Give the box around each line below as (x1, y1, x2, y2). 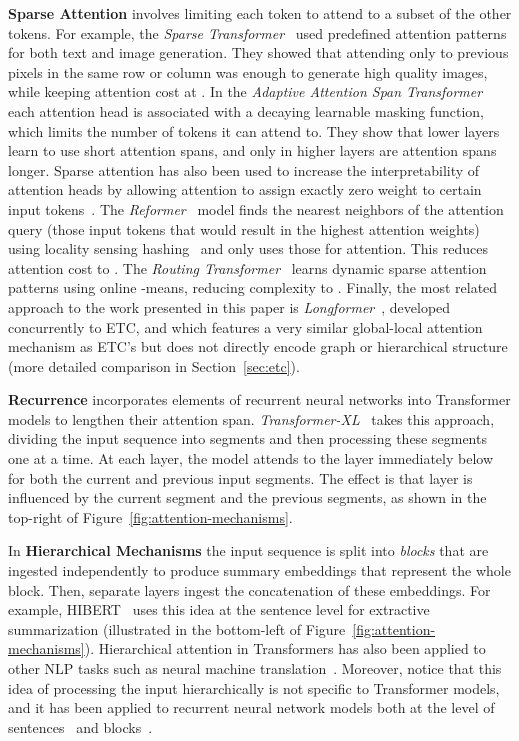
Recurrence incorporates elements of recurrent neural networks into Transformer (8, 389, 511, 410)
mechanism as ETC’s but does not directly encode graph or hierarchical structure (8, 336, 508, 357)
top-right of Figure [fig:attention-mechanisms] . (8, 506, 293, 527)
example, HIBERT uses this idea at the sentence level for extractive (8, 599, 430, 620)
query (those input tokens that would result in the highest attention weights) (8, 218, 480, 239)
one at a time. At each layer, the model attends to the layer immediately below (8, 448, 494, 469)
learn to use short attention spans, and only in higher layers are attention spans (8, 140, 497, 161)
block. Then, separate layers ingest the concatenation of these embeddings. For (8, 579, 491, 600)
